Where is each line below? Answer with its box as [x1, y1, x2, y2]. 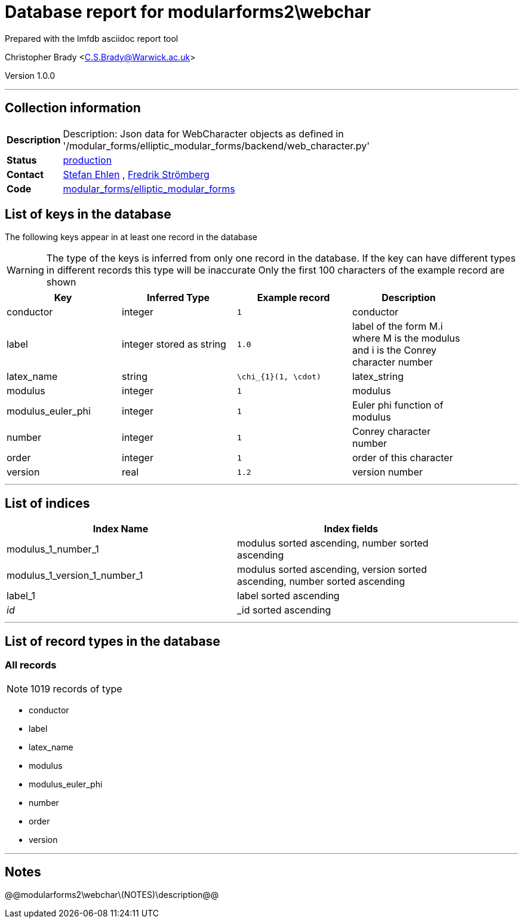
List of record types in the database [5, 633, 220, 649]
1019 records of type [30, 682, 122, 695]
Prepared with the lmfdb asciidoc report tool [5, 33, 179, 44]
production [63, 154, 112, 166]
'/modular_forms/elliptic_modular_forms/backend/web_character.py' [63, 139, 370, 152]
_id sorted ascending [237, 604, 331, 617]
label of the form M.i [352, 320, 443, 333]
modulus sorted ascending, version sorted [237, 563, 427, 576]
